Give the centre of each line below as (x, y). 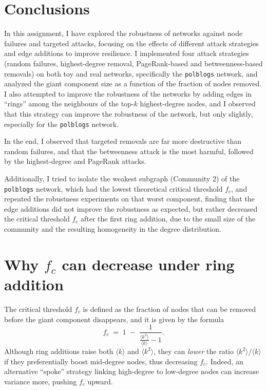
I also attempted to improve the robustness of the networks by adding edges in (128, 93)
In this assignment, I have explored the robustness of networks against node (123, 33)
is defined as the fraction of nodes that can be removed (169, 309)
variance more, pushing (41, 381)
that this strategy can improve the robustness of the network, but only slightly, (129, 113)
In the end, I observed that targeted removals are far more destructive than (123, 141)
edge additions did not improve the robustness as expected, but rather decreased (131, 208)
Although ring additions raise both (59, 351)
